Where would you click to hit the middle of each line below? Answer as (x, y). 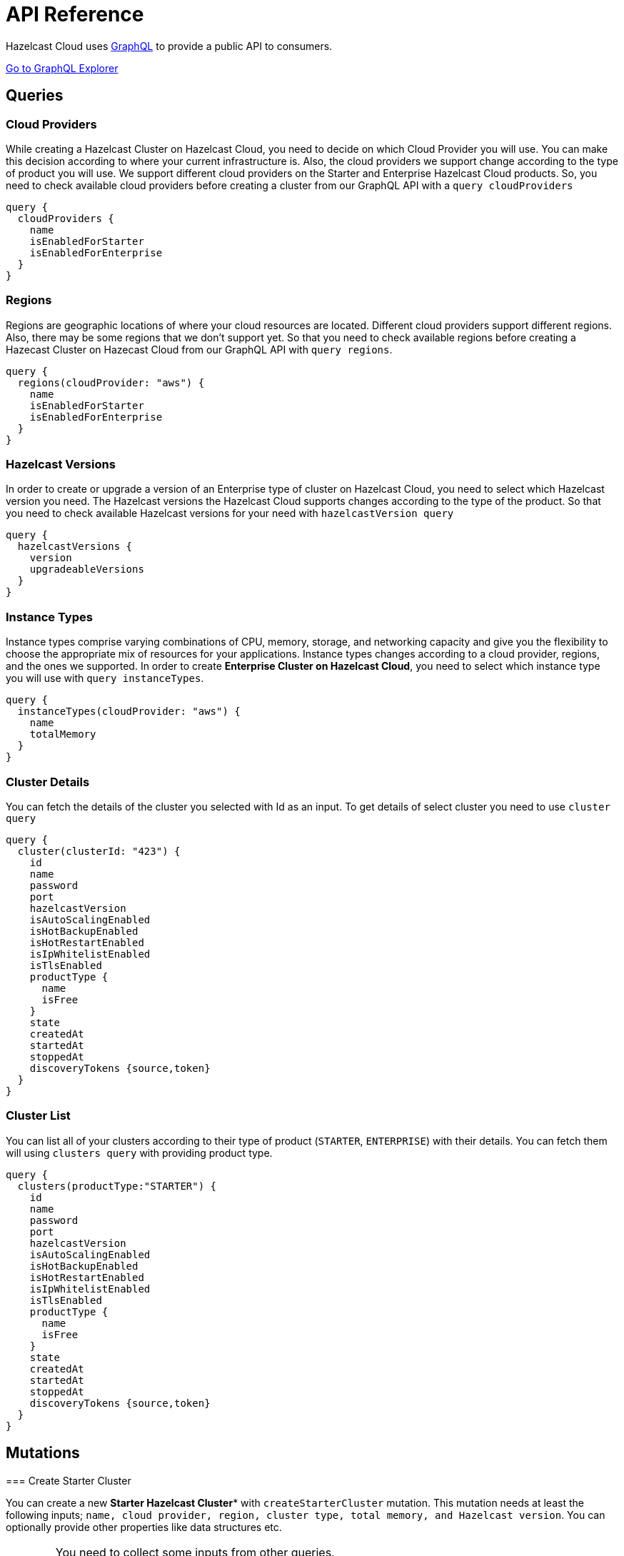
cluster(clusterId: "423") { (99, 851)
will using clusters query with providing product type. (139, 1153)
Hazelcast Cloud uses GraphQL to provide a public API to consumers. (169, 46)
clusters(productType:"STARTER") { (117, 1186)
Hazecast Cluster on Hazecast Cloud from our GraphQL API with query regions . (199, 349)
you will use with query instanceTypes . (105, 678)
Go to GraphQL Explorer (62, 68)
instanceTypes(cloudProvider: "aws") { (129, 712)
